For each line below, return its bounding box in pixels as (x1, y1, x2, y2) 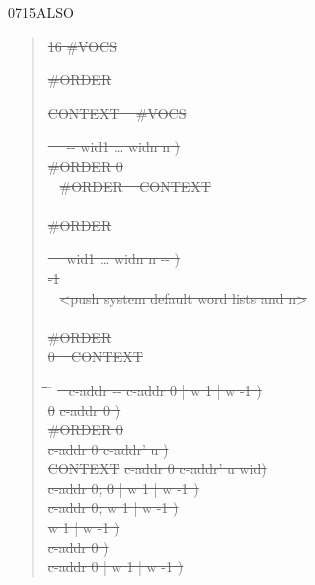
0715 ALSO (8, 2, 74, 22)
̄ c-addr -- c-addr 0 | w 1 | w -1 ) (47, 379, 262, 400)
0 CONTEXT (47, 346, 143, 367)
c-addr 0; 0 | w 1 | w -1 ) (47, 477, 199, 498)
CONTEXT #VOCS (47, 102, 187, 123)
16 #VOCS (47, 35, 118, 56)
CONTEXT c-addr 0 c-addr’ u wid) (47, 458, 267, 479)
